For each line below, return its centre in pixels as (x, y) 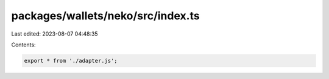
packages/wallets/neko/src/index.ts (106, 16)
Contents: (23, 45)
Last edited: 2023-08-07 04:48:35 (55, 34)
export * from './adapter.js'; (71, 61)
